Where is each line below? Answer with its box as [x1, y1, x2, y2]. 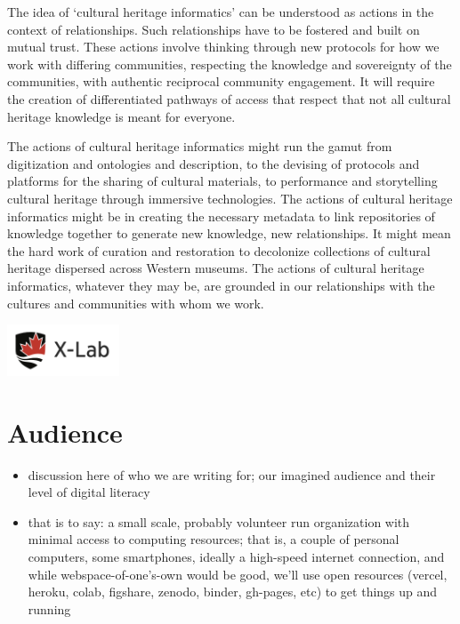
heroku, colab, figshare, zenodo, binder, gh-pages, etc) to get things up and [28, 582, 438, 601]
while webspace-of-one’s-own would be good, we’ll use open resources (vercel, [28, 564, 448, 583]
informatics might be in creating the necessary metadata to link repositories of [7, 206, 435, 225]
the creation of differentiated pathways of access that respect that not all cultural [7, 89, 451, 108]
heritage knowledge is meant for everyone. [7, 107, 236, 125]
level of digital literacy [28, 483, 150, 501]
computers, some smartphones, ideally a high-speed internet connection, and [28, 547, 445, 565]
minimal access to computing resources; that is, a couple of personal [28, 530, 399, 548]
